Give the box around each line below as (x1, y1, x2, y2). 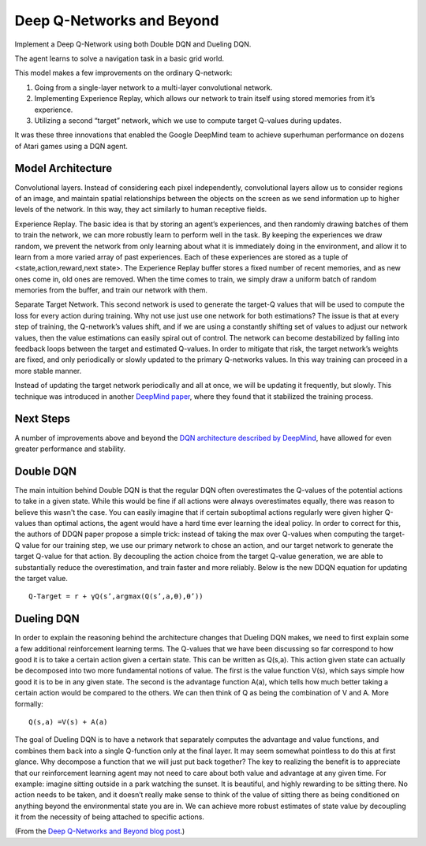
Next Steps (14, 412, 70, 426)
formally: (14, 699, 43, 709)
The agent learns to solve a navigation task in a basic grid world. (14, 54, 225, 63)
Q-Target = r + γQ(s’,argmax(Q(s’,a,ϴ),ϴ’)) (28, 592, 204, 601)
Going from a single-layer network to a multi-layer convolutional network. (34, 83, 273, 92)
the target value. (14, 573, 69, 583)
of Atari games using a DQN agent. (14, 141, 128, 151)
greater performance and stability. (14, 444, 126, 453)
